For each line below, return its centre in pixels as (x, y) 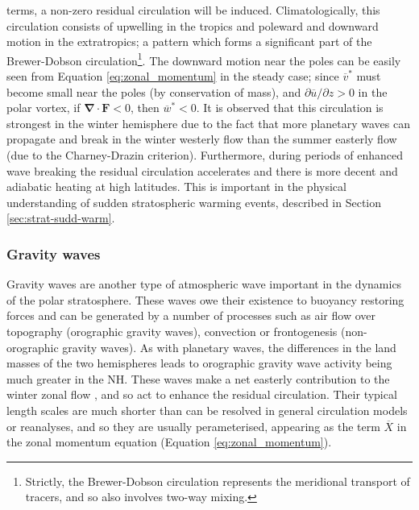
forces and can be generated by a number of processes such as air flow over (191, 315)
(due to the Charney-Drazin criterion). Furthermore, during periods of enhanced (205, 155)
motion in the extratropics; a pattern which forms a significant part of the (189, 41)
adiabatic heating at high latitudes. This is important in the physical (176, 187)
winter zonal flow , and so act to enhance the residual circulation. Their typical (202, 394)
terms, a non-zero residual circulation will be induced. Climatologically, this (193, 10)
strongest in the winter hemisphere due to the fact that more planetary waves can (208, 123)
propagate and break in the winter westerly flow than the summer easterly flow (202, 139)
